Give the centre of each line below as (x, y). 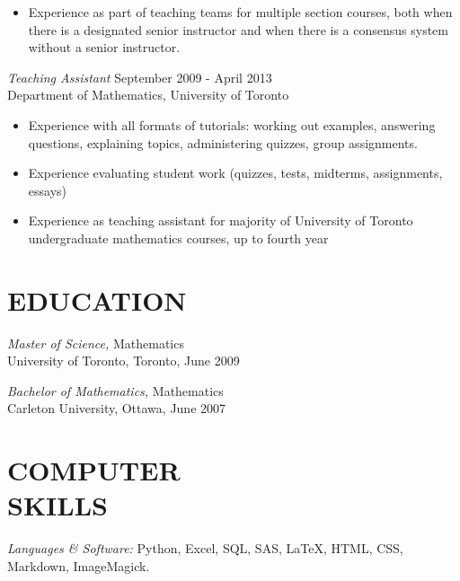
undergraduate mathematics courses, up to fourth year (178, 238)
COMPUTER (94, 470)
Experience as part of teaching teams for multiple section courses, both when (240, 12)
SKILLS (57, 505)
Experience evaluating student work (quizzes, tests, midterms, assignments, (235, 173)
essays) (48, 190)
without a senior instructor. (104, 47)
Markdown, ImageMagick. (79, 565)
